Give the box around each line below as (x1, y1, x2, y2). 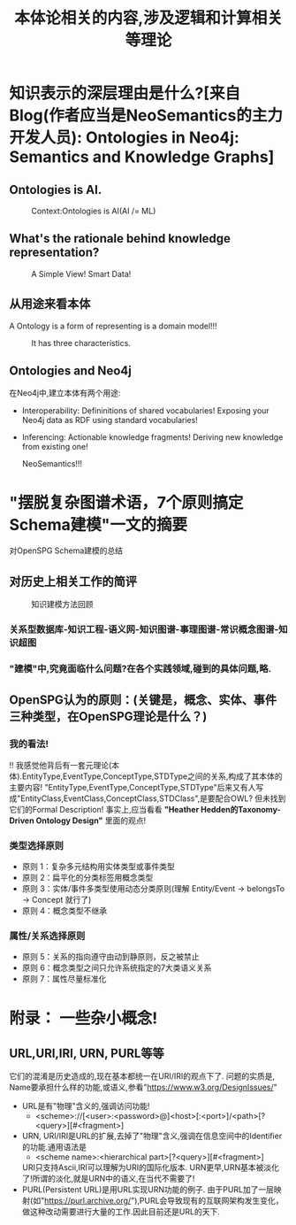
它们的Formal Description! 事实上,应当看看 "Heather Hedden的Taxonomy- (9, 804, 281, 814)
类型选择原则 (9, 839, 65, 851)
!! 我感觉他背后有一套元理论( (9, 759, 112, 770)
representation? (9, 245, 100, 260)
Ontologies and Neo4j (9, 364, 133, 379)
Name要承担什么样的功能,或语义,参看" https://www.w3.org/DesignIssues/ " (9, 1082, 278, 1093)
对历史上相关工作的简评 (9, 574, 137, 589)
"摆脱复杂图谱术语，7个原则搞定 (9, 492, 244, 512)
